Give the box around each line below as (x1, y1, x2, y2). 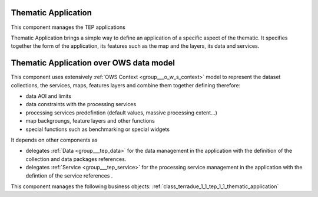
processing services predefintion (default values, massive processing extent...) (25, 109, 218, 116)
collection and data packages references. (25, 155, 127, 162)
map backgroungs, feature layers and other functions (25, 117, 155, 124)
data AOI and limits (25, 92, 72, 100)
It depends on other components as (11, 136, 98, 143)
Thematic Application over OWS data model (11, 58, 175, 68)
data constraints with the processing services (25, 101, 137, 108)
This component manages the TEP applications (11, 24, 126, 31)
